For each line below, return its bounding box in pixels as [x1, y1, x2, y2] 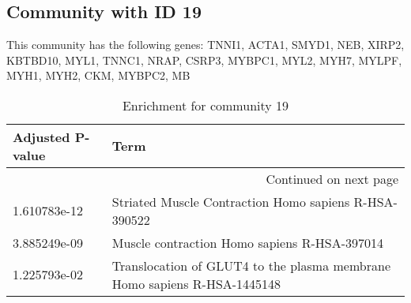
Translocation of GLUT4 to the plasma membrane [111, 256, 391, 275]
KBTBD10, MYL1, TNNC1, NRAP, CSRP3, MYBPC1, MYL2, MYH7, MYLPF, [6, 51, 402, 68]
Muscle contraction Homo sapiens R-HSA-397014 [111, 233, 384, 252]
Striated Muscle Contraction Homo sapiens [111, 192, 350, 211]
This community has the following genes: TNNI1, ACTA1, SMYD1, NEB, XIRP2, [6, 36, 405, 53]
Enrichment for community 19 [122, 95, 289, 114]
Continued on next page [266, 169, 398, 188]
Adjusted [13, 127, 70, 146]
